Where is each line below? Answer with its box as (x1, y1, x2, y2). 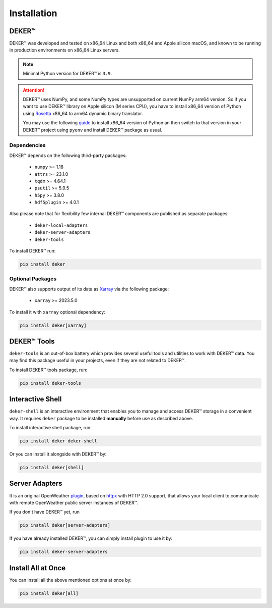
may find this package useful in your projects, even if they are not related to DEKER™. (9, 358, 186, 364)
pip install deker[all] (20, 590, 79, 596)
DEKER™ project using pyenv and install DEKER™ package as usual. (23, 127, 162, 133)
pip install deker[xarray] (20, 322, 87, 328)
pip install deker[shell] (20, 465, 84, 470)
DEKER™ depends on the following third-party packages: (9, 152, 127, 159)
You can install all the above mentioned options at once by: (9, 577, 132, 583)
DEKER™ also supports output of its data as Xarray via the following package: (9, 286, 169, 292)
